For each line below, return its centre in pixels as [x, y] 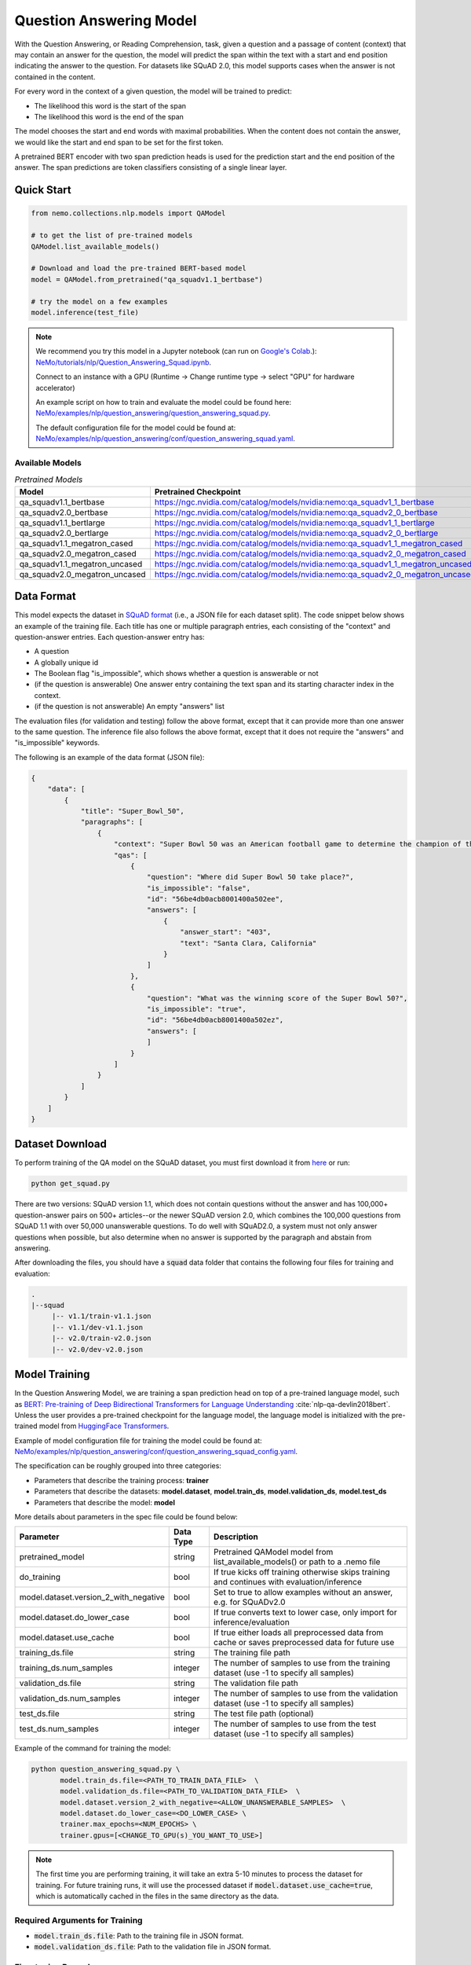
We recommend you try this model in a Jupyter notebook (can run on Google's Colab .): [176, 351]
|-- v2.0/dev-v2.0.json [97, 1349]
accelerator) [55, 387]
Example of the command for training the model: [93, 1748]
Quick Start [43, 190]
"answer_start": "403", [226, 932]
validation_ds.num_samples [70, 1699]
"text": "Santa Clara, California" [248, 943]
